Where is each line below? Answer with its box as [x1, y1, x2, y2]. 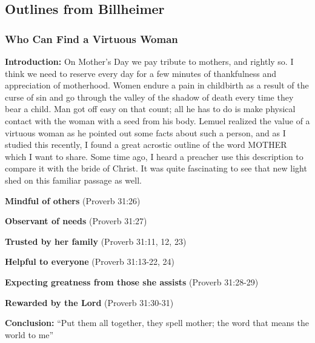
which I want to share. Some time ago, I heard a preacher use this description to [5, 150, 303, 162]
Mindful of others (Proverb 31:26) [5, 194, 141, 207]
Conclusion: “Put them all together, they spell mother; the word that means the [5, 316, 309, 329]
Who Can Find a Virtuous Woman [5, 31, 178, 46]
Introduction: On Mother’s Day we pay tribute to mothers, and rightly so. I [5, 55, 294, 67]
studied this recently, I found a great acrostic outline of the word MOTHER [5, 138, 287, 151]
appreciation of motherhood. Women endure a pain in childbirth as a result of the [5, 79, 309, 92]
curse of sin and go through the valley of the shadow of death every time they [5, 90, 294, 103]
